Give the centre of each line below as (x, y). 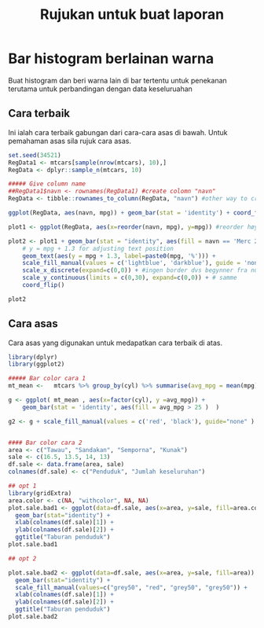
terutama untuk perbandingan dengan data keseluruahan (100, 89)
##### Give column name (47, 184)
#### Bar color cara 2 (45, 443)
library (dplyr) (33, 357)
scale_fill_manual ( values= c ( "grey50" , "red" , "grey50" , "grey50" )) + (131, 587)
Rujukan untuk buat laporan (132, 15)
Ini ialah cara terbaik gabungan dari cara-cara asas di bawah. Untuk (118, 132)
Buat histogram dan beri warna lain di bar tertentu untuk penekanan (118, 80)
